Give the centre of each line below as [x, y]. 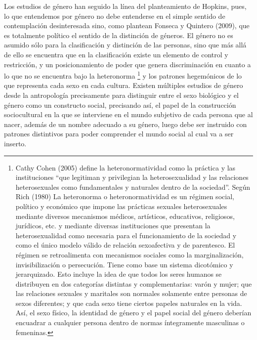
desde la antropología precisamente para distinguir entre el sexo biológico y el [121, 95]
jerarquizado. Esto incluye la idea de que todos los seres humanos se [119, 274]
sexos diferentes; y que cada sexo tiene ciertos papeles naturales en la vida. [129, 303]
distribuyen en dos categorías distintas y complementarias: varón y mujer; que [134, 283]
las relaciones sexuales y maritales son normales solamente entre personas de [131, 293]
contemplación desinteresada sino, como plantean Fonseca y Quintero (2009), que [127, 25]
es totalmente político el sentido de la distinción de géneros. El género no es [119, 35]
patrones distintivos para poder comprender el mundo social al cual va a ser [119, 134]
